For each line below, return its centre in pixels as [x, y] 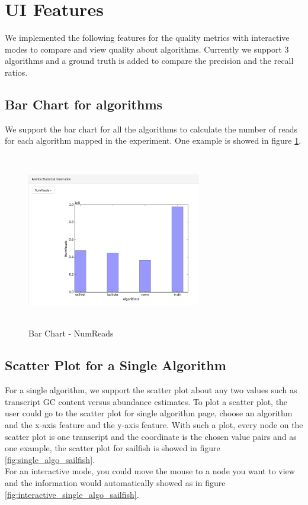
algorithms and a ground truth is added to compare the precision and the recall [149, 61]
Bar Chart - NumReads [71, 333]
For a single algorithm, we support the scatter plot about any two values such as [151, 390]
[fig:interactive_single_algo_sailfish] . [72, 494]
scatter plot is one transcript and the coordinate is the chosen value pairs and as [151, 436]
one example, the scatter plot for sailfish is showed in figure [113, 448]
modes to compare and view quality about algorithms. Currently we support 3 [147, 49]
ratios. [16, 72]
